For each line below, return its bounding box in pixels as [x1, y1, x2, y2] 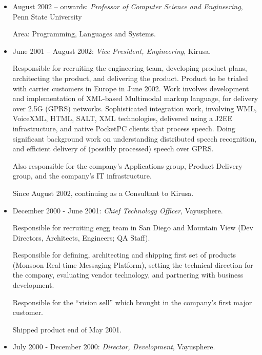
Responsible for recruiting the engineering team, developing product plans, [12, 63, 247, 73]
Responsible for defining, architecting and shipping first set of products [12, 249, 236, 260]
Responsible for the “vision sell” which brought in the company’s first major [12, 297, 252, 307]
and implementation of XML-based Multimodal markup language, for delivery [12, 93, 258, 104]
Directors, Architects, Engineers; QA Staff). [12, 232, 150, 243]
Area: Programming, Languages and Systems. [12, 28, 156, 39]
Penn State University [12, 11, 82, 22]
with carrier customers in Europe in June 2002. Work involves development [12, 83, 249, 93]
